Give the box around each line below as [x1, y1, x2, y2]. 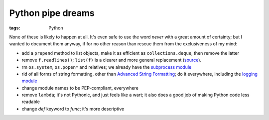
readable [21, 99, 40, 105]
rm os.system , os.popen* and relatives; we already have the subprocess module [21, 64, 192, 70]
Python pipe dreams [9, 7, 95, 18]
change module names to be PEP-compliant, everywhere [21, 85, 139, 91]
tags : [9, 25, 20, 31]
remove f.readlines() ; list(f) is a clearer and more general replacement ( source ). [21, 57, 202, 63]
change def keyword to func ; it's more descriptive [21, 106, 125, 112]
